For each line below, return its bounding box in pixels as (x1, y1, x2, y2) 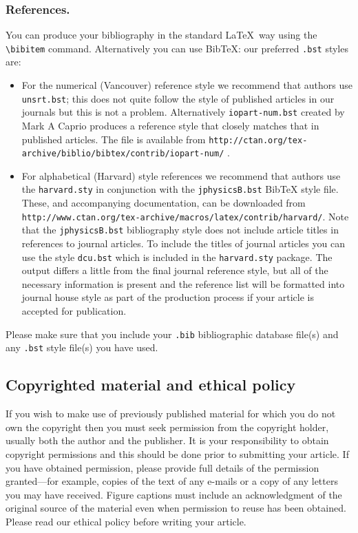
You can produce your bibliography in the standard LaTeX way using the (6, 28, 317, 42)
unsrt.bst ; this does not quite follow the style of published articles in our (21, 91, 335, 105)
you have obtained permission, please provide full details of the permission (6, 460, 319, 474)
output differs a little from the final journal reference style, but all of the (21, 263, 328, 278)
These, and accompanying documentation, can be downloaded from (21, 196, 306, 210)
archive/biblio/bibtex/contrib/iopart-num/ (21, 149, 224, 159)
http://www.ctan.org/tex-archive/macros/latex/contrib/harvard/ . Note (21, 209, 349, 223)
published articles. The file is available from (21, 132, 206, 146)
